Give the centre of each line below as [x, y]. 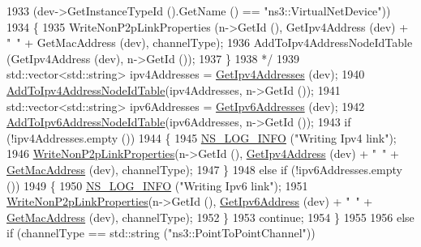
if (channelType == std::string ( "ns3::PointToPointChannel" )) [161, 233]
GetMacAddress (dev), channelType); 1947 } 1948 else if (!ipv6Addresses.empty [204, 169]
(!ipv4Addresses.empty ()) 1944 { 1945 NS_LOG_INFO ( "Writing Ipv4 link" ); [202, 137]
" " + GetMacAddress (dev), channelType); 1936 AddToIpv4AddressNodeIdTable [210, 43]
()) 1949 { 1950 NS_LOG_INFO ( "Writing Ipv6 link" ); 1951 [157, 185]
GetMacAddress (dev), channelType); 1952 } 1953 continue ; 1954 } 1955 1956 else [210, 217]
